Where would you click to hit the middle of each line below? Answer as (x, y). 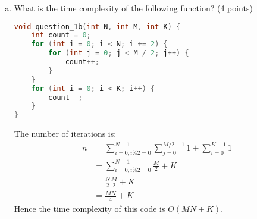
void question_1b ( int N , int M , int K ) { (97, 26)
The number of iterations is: (65, 134)
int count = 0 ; (61, 35)
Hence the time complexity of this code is (90, 209)
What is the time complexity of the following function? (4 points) (133, 8)
